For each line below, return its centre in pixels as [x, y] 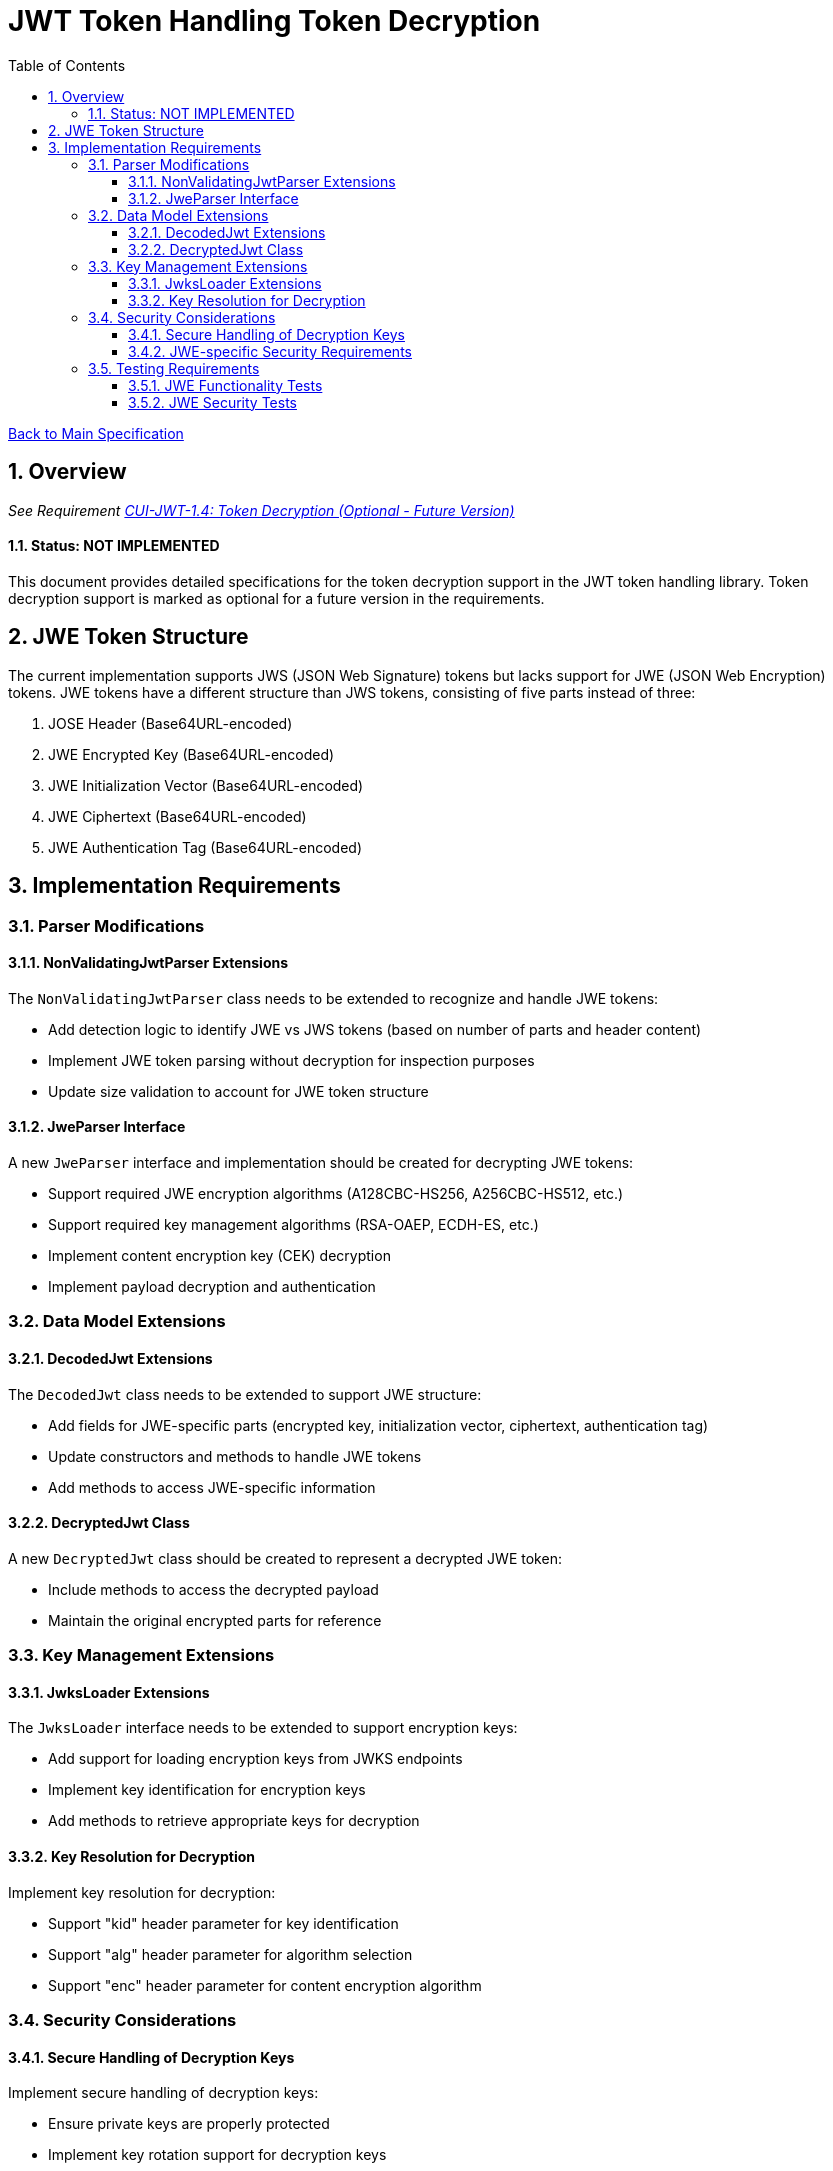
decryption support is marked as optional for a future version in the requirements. [276, 598]
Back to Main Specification [96, 433]
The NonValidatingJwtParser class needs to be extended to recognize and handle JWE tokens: [333, 998]
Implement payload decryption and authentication [212, 1286]
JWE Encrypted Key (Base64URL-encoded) [191, 754]
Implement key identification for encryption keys [207, 1790]
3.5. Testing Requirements [174, 368]
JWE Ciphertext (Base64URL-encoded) [177, 816]
